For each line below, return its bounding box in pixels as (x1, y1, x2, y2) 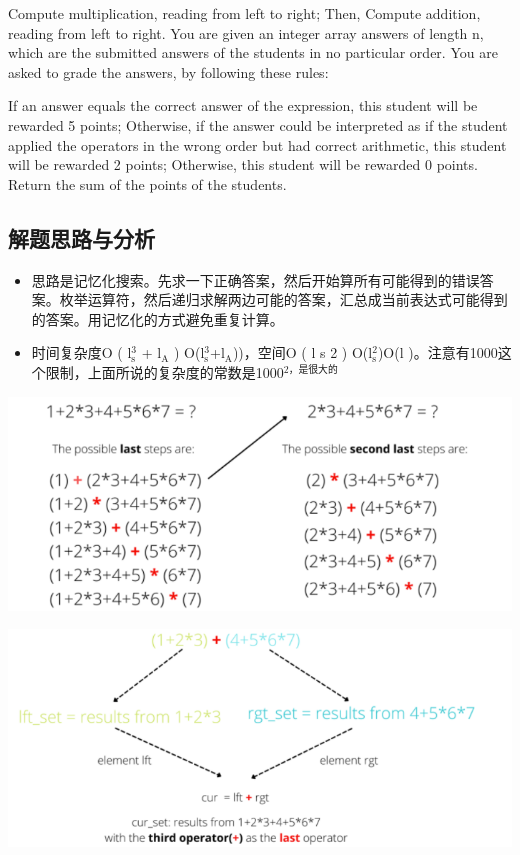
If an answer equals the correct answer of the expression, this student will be (8, 95, 478, 116)
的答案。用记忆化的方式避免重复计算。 (31, 308, 284, 329)
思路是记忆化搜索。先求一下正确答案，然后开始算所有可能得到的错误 (31, 269, 480, 290)
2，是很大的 (283, 364, 338, 375)
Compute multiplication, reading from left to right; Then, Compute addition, (8, 3, 481, 23)
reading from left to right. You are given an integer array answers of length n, (8, 22, 484, 43)
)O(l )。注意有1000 (377, 342, 498, 363)
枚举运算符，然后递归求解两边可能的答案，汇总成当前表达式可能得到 (59, 289, 508, 310)
